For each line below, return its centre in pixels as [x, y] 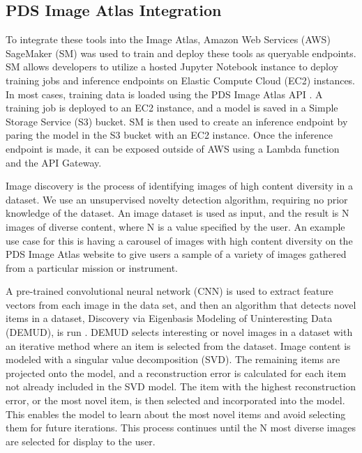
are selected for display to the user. [81, 441]
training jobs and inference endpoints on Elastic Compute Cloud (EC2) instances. [181, 80]
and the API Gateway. [54, 162]
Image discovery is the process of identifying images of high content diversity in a [179, 186]
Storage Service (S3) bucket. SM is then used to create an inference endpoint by [177, 121]
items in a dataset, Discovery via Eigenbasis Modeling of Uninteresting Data [169, 318]
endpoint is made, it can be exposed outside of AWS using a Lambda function [173, 148]
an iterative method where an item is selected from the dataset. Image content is [178, 345]
